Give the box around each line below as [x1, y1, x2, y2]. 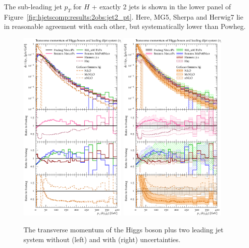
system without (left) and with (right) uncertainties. [24, 234, 180, 244]
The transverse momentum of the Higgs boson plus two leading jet [24, 224, 224, 234]
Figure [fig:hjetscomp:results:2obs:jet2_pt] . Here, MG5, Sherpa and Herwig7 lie [4, 11, 244, 22]
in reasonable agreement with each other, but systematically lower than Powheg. [4, 21, 246, 31]
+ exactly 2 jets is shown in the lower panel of [92, 1, 231, 11]
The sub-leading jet [4, 1, 62, 11]
